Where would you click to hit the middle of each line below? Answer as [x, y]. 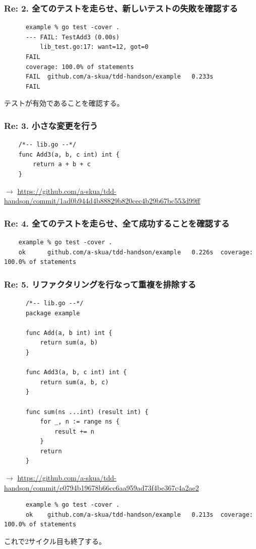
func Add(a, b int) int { [69, 333]
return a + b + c [62, 164]
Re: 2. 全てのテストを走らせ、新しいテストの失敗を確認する [121, 8]
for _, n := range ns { [80, 422]
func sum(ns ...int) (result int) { [87, 412]
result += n [74, 431]
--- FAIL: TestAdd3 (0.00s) [73, 37]
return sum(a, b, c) [74, 382]
